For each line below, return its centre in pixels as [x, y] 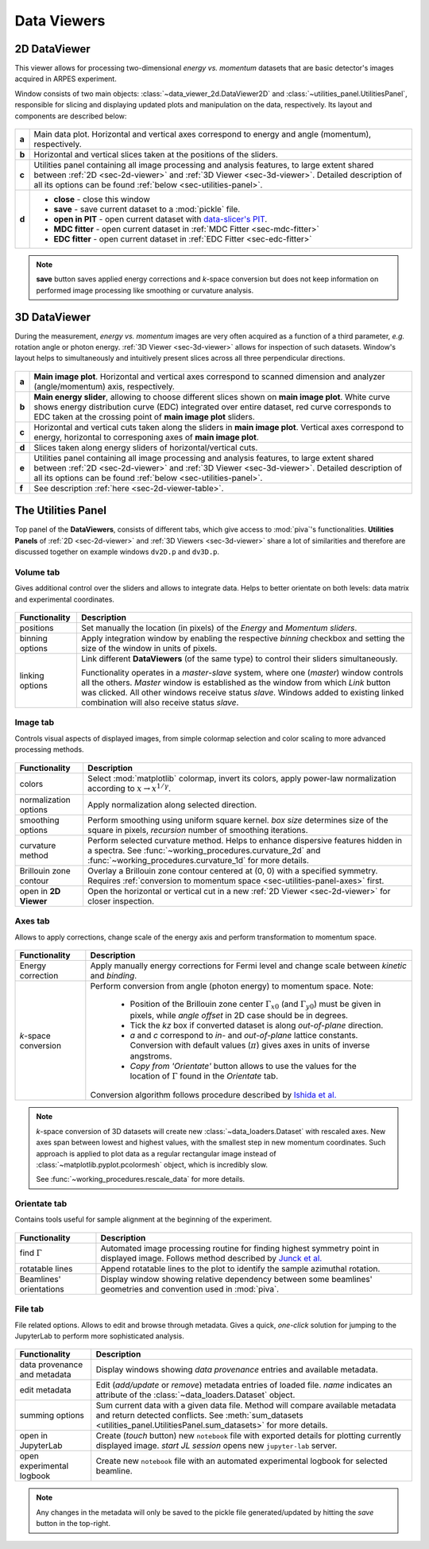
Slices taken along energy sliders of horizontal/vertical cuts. [146, 447]
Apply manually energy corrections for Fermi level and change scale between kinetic [248, 966]
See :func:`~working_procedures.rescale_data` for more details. [141, 1179]
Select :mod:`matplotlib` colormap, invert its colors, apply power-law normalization [242, 778]
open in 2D [40, 892]
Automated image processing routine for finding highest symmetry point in [240, 1248]
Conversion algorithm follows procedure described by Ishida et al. [213, 1095]
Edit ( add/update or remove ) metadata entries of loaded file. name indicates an [244, 1385]
